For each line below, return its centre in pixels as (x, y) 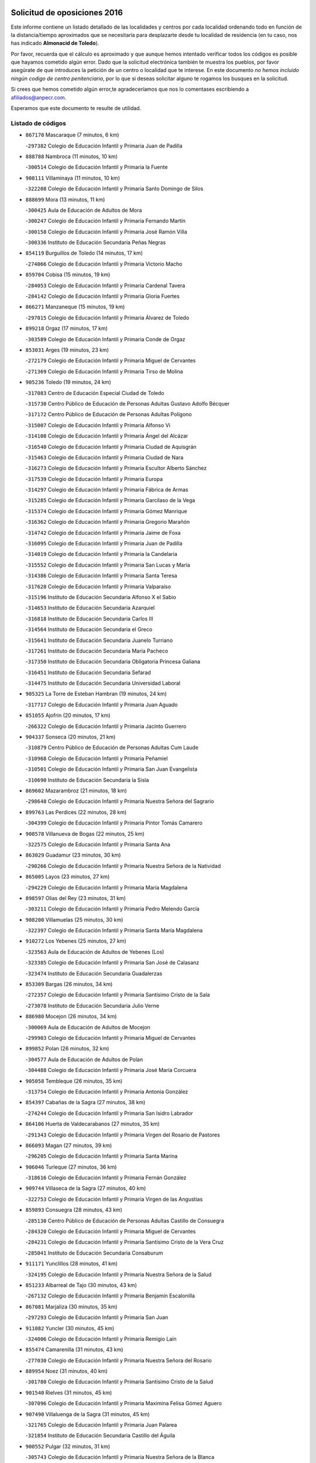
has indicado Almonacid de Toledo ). (55, 43)
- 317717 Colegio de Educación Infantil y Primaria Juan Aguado (102, 705)
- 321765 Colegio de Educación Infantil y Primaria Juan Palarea (101, 1425)
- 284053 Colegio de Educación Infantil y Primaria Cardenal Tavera (105, 285)
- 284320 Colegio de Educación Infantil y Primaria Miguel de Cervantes (111, 1231)
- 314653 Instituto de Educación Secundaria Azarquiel (90, 608)
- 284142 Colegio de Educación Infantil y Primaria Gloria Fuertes (102, 296)
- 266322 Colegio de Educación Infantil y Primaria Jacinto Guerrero (106, 726)
